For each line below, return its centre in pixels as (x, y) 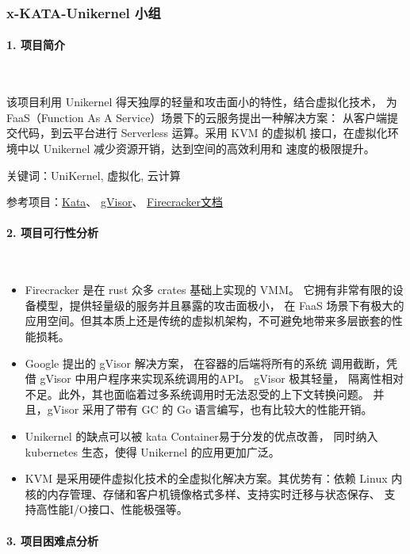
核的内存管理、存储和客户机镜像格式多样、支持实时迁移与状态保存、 (203, 493)
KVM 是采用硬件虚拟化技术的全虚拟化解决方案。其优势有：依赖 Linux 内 (214, 478)
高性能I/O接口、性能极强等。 (112, 509)
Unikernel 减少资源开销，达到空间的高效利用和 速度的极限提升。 (209, 149)
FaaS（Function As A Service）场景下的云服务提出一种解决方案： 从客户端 (197, 117)
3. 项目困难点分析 (52, 540)
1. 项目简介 (36, 45)
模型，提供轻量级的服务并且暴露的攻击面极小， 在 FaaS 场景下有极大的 (220, 305)
